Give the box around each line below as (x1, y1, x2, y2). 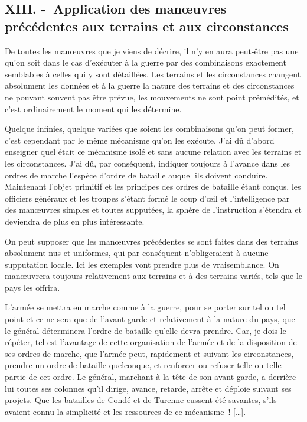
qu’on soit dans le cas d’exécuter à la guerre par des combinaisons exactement (5, 56, 286, 69)
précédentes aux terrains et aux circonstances (5, 17, 289, 35)
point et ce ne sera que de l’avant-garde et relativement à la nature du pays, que (5, 313, 295, 325)
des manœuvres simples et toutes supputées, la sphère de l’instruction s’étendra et (5, 203, 302, 216)
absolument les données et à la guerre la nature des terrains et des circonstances (5, 79, 295, 92)
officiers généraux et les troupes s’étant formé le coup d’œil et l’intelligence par (5, 191, 290, 204)
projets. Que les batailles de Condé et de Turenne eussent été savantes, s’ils (5, 394, 277, 406)
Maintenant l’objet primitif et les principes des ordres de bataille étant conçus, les (5, 180, 301, 193)
